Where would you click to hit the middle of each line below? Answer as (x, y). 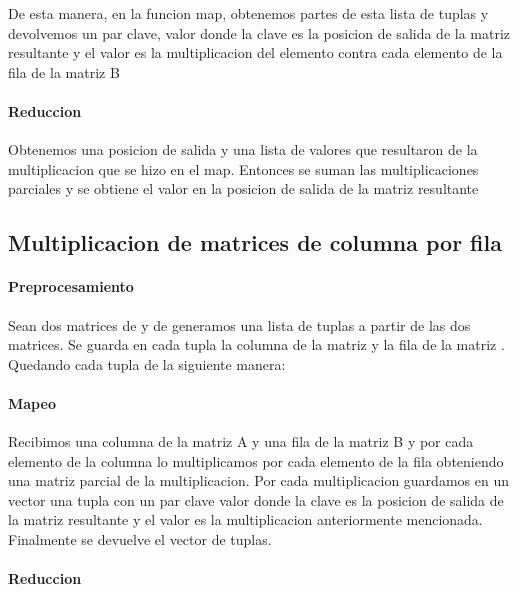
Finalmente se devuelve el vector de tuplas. (140, 539)
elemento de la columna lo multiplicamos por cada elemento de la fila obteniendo (256, 460)
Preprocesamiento (71, 286)
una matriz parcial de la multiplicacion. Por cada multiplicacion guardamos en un (258, 480)
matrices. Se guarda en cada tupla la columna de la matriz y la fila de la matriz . (256, 344)
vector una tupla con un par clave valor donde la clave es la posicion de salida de (256, 499)
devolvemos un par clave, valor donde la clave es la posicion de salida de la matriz (259, 32)
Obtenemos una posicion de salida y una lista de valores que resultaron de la (243, 149)
